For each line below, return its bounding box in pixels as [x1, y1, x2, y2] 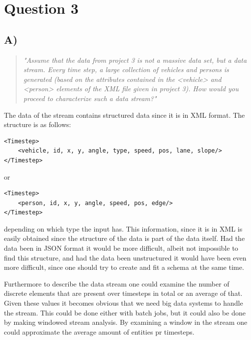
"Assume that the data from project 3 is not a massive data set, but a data [23, 54, 247, 65]
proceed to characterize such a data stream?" [23, 93, 157, 103]
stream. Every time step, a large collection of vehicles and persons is [23, 64, 229, 75]
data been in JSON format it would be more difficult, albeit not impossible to [4, 243, 238, 253]
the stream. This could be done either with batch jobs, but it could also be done [4, 307, 246, 317]
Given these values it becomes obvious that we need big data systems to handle [4, 298, 243, 308]
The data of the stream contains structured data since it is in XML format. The [4, 109, 245, 120]
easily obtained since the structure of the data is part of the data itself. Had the [4, 233, 245, 243]
